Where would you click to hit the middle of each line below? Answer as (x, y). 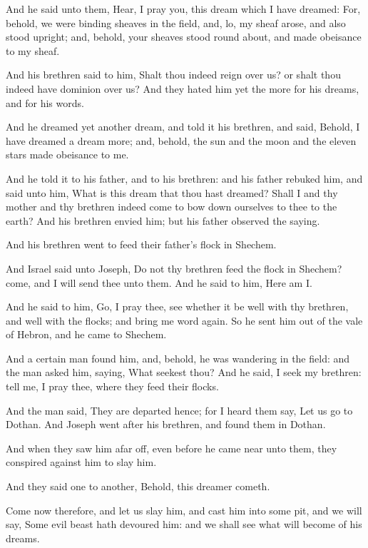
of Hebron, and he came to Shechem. (86, 334)
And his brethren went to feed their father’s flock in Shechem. (141, 244)
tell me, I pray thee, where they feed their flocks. (112, 386)
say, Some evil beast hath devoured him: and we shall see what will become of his (184, 524)
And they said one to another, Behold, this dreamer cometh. (138, 486)
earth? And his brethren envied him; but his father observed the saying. (163, 220)
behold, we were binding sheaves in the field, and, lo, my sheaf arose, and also (176, 22)
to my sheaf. (33, 50)
